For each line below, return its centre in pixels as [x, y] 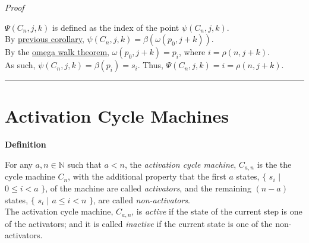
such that [84, 164]
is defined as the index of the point [116, 27]
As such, [20, 65]
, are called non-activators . [142, 199]
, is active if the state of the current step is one [217, 211]
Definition [26, 144]
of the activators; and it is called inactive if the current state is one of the [139, 223]
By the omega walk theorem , [57, 52]
